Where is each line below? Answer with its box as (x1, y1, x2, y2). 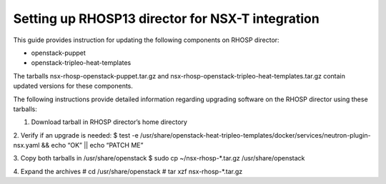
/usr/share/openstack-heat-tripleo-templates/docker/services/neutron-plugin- (139, 131, 371, 139)
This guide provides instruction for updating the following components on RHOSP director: (13, 36, 279, 44)
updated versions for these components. (13, 82, 134, 91)
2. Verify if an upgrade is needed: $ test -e (13, 131, 139, 139)
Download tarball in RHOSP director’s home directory (31, 118, 187, 126)
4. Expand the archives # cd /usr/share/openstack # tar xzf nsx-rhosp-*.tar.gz (13, 167, 243, 175)
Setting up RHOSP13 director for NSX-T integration (13, 11, 320, 26)
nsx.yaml (13, 141, 40, 150)
